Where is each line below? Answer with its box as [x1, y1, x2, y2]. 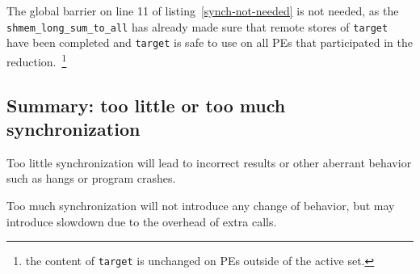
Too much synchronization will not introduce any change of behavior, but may [6, 196, 395, 213]
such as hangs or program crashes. [6, 170, 176, 187]
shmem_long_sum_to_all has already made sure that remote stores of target [6, 18, 388, 35]
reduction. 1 [6, 50, 67, 70]
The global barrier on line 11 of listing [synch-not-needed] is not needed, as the [6, 2, 399, 19]
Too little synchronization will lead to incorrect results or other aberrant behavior [6, 154, 412, 171]
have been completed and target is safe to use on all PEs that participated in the [6, 34, 413, 51]
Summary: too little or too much [6, 92, 286, 117]
